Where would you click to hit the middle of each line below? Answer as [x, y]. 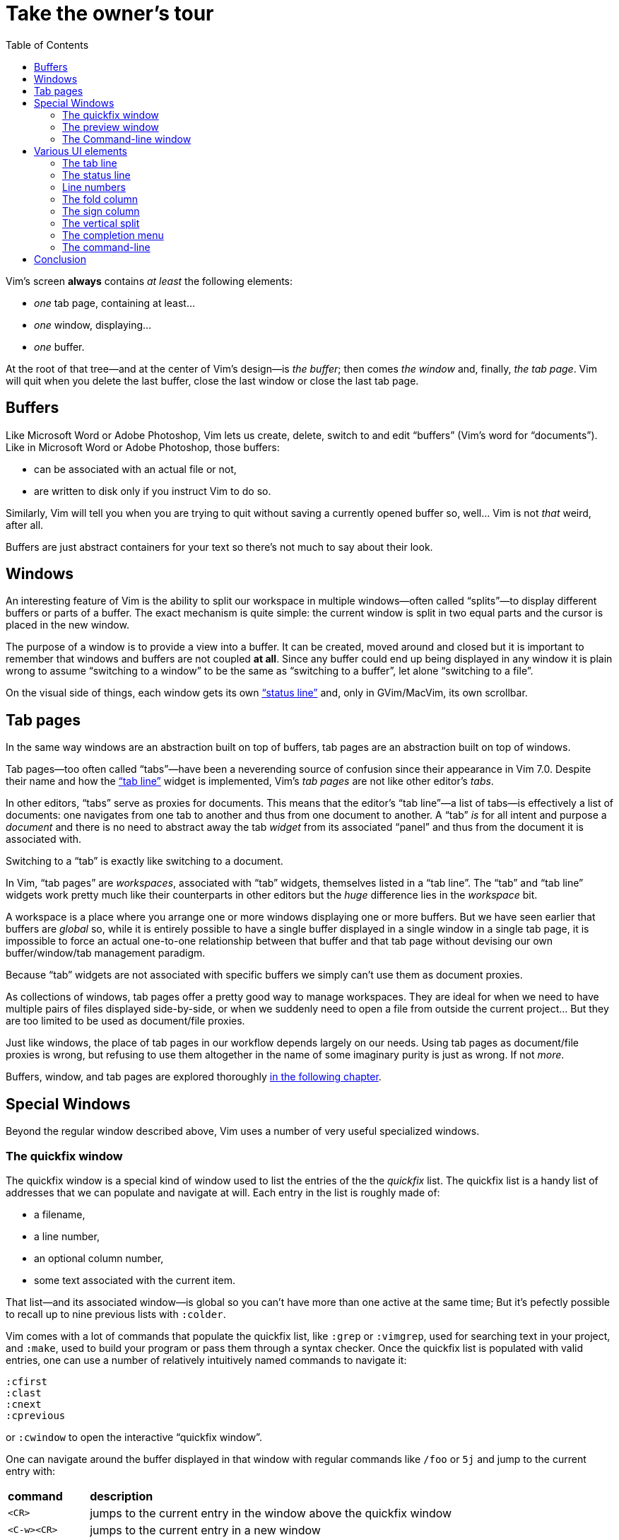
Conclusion [60, 259]
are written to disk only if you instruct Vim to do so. [153, 491]
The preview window [111, 127]
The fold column [100, 199]
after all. [25, 525]
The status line [96, 175]
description [122, 1496]
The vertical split [101, 223]
